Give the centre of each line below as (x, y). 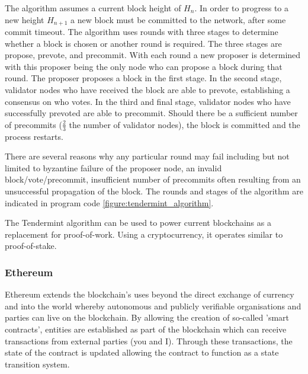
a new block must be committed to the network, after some (178, 19)
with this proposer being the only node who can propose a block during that (144, 66)
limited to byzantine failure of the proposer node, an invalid (113, 167)
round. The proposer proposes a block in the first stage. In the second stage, (143, 78)
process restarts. (34, 136)
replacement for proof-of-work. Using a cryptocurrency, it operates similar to (144, 234)
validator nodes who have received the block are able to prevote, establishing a (147, 90)
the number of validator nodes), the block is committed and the (185, 124)
